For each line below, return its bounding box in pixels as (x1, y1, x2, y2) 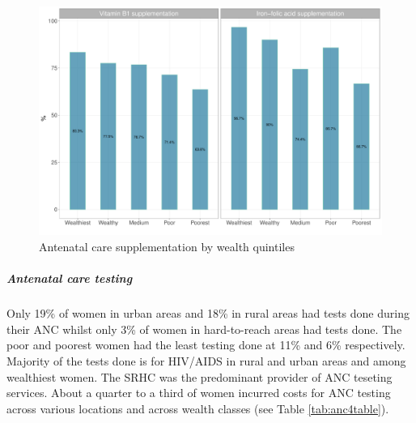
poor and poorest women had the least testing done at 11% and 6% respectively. (6, 336, 405, 353)
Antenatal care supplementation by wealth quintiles (39, 237, 295, 254)
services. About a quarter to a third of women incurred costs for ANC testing (6, 384, 391, 401)
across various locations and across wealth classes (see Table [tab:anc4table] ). (6, 399, 389, 417)
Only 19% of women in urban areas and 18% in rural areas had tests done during (6, 305, 410, 322)
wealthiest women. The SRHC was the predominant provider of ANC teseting (6, 368, 393, 385)
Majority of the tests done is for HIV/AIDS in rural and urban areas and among (6, 352, 406, 369)
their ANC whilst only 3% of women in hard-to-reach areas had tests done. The (6, 320, 402, 337)
